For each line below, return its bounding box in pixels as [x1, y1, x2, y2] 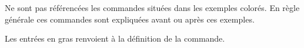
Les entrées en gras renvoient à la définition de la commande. [5, 32, 225, 45]
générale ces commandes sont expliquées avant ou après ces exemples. [5, 13, 255, 25]
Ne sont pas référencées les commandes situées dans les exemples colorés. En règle [5, 2, 300, 13]
